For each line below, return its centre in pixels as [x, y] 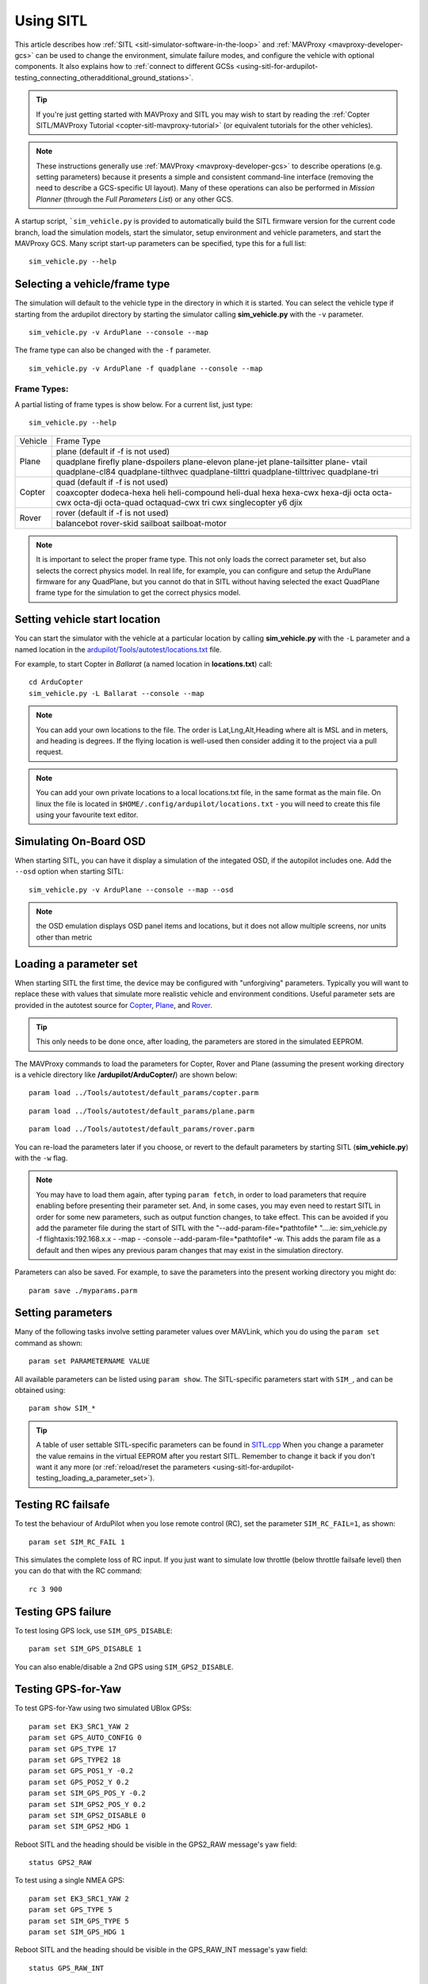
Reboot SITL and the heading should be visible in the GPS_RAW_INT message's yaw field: [161, 1950]
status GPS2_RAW [60, 1863]
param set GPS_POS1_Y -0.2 [81, 1771]
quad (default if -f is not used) [112, 482]
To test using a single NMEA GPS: [70, 1880]
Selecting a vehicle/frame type [92, 285]
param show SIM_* [62, 1408]
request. [50, 752]
